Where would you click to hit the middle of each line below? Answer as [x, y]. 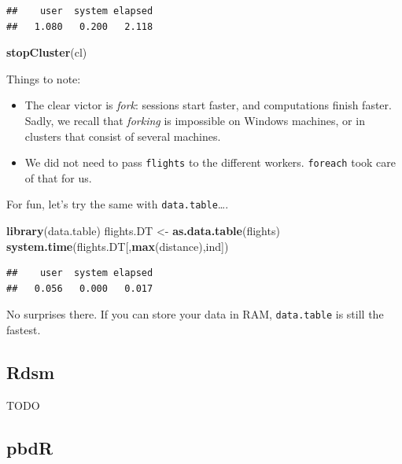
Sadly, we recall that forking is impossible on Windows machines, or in [195, 120]
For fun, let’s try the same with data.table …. [118, 204]
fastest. [24, 330]
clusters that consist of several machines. [123, 136]
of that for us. [58, 177]
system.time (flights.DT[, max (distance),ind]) [118, 246]
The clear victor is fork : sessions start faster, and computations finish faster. [208, 105]
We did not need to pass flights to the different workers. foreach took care [210, 162]
